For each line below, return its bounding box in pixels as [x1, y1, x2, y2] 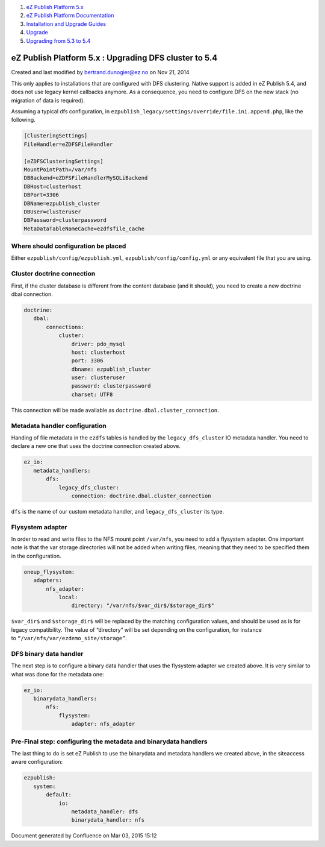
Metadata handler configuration [11, 421, 107, 430]
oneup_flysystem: [23, 568, 75, 575]
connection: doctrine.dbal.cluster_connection [71, 492, 211, 499]
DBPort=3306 [23, 192, 60, 198]
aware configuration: [11, 758, 63, 766]
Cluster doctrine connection [11, 269, 96, 278]
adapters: [33, 577, 63, 584]
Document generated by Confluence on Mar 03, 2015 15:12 [11, 832, 157, 839]
